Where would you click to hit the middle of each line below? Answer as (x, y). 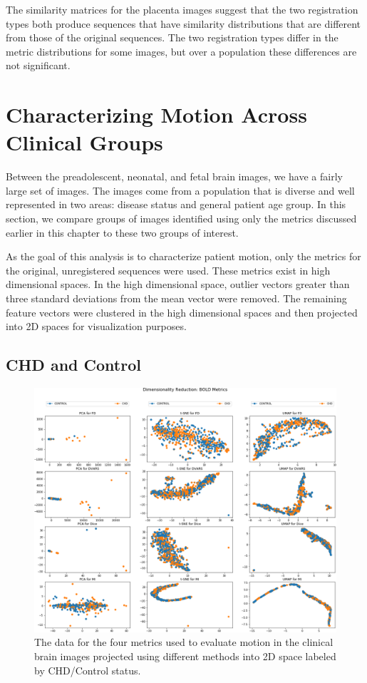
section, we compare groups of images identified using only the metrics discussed (181, 219)
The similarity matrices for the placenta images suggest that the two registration (182, 9)
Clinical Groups (84, 142)
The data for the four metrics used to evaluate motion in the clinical (184, 642)
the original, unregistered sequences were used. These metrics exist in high (168, 270)
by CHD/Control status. (88, 670)
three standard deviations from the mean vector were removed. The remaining (176, 298)
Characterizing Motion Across (156, 114)
